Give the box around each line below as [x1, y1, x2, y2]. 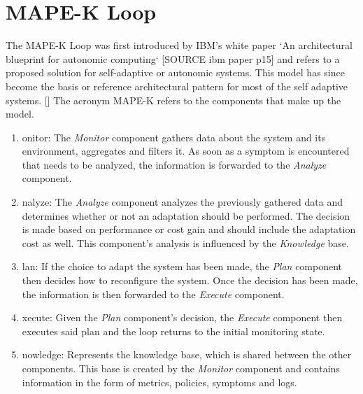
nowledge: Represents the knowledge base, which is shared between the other [22, 347, 352, 362]
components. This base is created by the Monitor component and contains [22, 361, 340, 375]
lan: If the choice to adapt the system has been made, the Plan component [22, 259, 343, 274]
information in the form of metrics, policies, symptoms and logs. [22, 374, 297, 389]
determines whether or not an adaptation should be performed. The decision [22, 208, 350, 223]
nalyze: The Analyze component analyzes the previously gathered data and [22, 195, 343, 209]
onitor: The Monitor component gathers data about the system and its [22, 129, 326, 144]
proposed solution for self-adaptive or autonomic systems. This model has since [6, 65, 345, 80]
